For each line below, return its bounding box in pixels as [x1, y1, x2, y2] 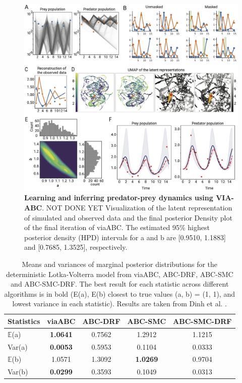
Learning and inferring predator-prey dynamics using [24, 192, 213, 203]
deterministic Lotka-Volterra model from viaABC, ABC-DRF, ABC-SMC [6, 268, 233, 279]
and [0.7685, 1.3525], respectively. [24, 242, 128, 252]
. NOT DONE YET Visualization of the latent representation [42, 202, 232, 212]
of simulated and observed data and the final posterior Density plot [24, 212, 232, 223]
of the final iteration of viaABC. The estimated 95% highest [24, 222, 210, 233]
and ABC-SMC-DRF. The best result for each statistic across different [11, 279, 229, 289]
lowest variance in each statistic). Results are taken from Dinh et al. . [12, 298, 227, 309]
